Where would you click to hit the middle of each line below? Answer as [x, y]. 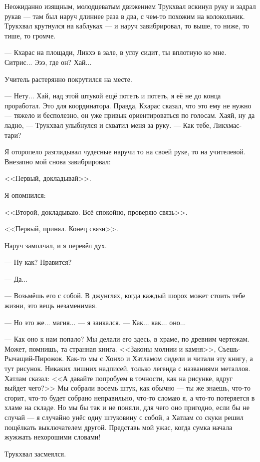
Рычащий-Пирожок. [34, 358]
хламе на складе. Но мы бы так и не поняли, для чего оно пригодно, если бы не [127, 407]
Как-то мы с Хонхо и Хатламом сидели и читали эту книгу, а [159, 358]
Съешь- [229, 348]
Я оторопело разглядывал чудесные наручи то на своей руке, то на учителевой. [125, 152]
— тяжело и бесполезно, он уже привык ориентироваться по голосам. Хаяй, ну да [130, 115]
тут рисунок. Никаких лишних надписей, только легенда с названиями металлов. [128, 368]
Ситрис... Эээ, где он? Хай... [48, 62]
